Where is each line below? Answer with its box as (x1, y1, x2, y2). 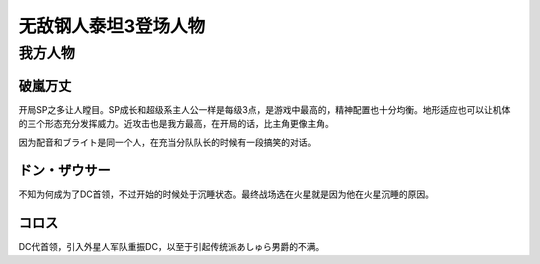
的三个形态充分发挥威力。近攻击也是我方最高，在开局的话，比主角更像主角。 (18, 118, 334, 130)
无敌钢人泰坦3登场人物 (18, 15, 206, 37)
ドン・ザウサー (18, 162, 111, 179)
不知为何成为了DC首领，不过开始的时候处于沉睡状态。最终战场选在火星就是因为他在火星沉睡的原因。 (18, 188, 435, 200)
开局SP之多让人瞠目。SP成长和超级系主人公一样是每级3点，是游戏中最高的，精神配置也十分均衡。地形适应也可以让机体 (18, 103, 511, 115)
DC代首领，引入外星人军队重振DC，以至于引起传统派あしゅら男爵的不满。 (18, 241, 325, 253)
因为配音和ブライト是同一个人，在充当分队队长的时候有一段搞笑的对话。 (18, 136, 317, 148)
